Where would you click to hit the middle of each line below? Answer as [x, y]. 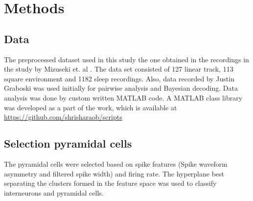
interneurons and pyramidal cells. [54, 192]
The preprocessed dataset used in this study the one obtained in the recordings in [126, 59]
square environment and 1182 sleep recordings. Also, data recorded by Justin [119, 78]
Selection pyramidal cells [68, 143]
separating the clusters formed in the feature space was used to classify [110, 183]
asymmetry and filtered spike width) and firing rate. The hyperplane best [114, 173]
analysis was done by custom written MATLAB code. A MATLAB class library [123, 97]
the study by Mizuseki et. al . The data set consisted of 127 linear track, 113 [119, 69]
